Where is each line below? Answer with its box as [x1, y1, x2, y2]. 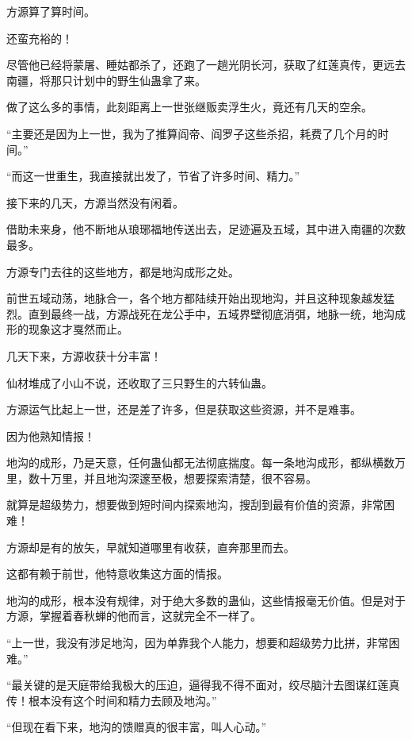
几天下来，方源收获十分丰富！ [6, 347, 162, 364]
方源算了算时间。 [6, 3, 95, 19]
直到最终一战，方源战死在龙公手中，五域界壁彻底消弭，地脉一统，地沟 [28, 305, 395, 322]
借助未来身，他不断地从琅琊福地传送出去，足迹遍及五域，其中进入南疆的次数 [6, 221, 406, 237]
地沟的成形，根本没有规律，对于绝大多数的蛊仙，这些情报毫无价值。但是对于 [6, 592, 406, 608]
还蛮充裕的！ [6, 29, 73, 46]
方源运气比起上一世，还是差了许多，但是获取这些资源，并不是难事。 [6, 401, 361, 418]
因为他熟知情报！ [6, 427, 95, 444]
